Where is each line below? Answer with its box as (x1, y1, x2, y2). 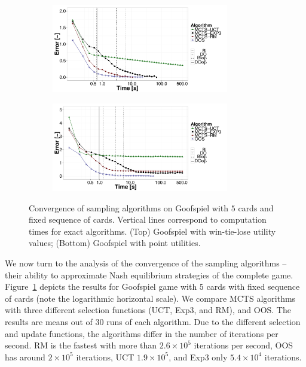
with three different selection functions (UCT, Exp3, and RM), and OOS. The (5, 304, 291, 316)
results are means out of (5, 315, 93, 327)
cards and (238, 201, 274, 214)
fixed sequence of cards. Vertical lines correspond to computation (29, 213, 267, 226)
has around (5, 350, 45, 363)
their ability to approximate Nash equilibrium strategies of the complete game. (5, 268, 293, 281)
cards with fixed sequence (206, 280, 300, 293)
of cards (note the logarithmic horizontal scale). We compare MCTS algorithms (5, 292, 296, 304)
